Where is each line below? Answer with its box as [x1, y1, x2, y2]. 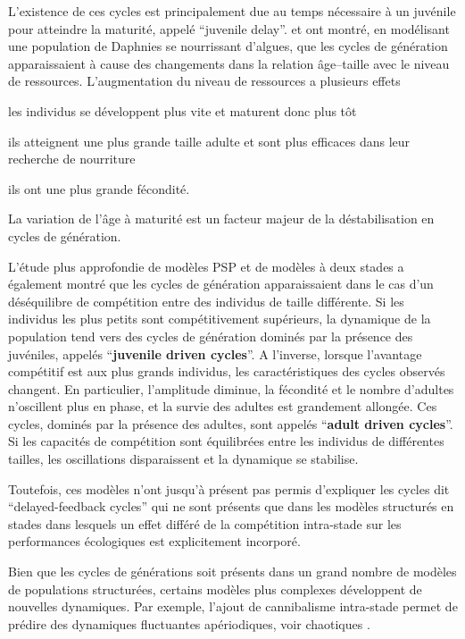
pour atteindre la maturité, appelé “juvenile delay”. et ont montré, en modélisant [8, 19, 450, 38]
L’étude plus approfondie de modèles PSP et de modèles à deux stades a [8, 256, 404, 275]
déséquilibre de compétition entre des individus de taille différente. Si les [8, 291, 404, 310]
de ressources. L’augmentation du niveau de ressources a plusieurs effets [8, 71, 401, 90]
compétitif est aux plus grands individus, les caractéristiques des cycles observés [8, 362, 445, 381]
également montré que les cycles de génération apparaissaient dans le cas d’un [8, 274, 434, 293]
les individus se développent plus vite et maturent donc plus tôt [8, 101, 357, 120]
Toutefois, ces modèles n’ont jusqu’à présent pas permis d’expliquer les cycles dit [8, 479, 450, 498]
